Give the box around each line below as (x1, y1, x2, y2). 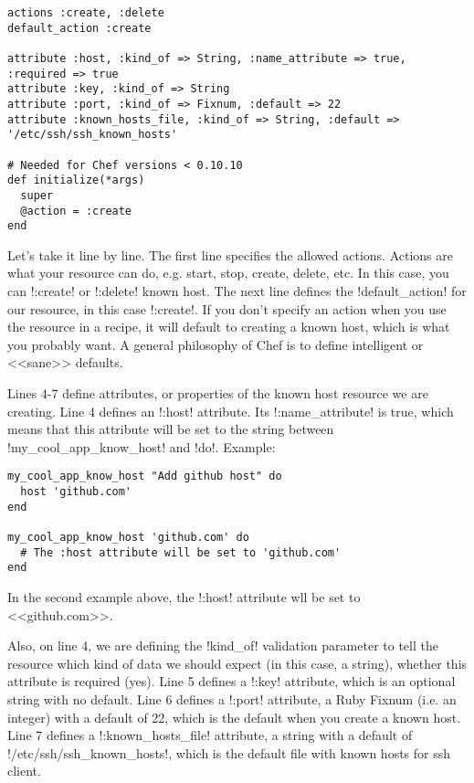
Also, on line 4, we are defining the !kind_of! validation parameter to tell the (7, 636, 438, 655)
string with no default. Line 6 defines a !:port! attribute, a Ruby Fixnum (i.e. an (7, 689, 457, 708)
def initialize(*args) (7, 174, 145, 187)
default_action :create (7, 21, 152, 35)
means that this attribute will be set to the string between (7, 419, 334, 439)
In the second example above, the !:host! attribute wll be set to (7, 587, 361, 606)
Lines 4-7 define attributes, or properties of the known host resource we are (7, 384, 428, 402)
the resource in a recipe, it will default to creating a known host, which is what (7, 317, 450, 336)
